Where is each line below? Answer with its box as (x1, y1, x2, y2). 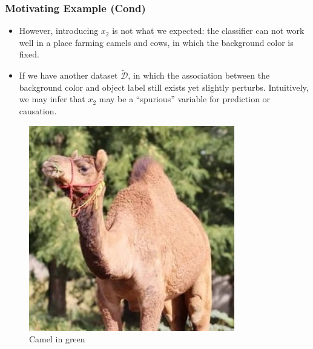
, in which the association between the (128, 69, 270, 82)
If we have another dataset (19, 69, 118, 82)
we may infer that (19, 93, 85, 105)
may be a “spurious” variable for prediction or (99, 93, 271, 105)
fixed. (19, 48, 39, 60)
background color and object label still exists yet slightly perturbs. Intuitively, (19, 80, 309, 93)
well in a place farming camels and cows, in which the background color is (19, 36, 294, 48)
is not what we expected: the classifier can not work (112, 24, 305, 37)
